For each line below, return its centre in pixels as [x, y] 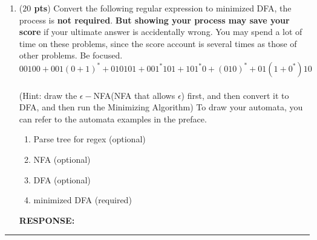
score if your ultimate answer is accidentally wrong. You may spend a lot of [161, 32]
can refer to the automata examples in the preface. [113, 118]
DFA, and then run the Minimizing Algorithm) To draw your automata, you [161, 107]
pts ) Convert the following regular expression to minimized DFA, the [163, 8]
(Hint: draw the [48, 95]
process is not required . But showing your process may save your [154, 20]
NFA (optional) [62, 159]
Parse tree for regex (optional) [90, 139]
